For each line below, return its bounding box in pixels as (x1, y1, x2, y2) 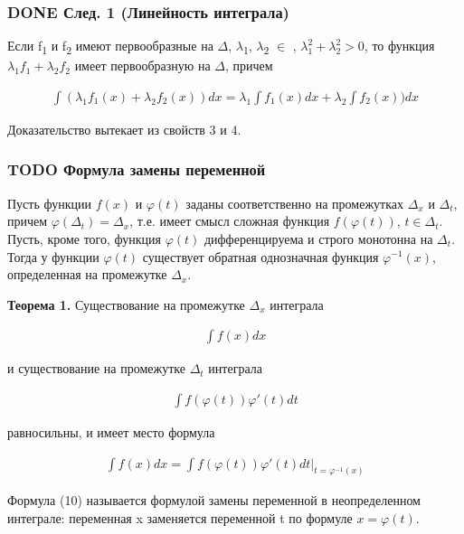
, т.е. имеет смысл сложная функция (129, 211, 330, 230)
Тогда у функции (7, 247, 99, 266)
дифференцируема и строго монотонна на (204, 229, 433, 248)
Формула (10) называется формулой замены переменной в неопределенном (7, 491, 421, 510)
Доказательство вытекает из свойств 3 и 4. (7, 119, 241, 138)
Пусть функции (7, 193, 91, 212)
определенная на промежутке (7, 265, 167, 284)
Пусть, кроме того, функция (7, 229, 161, 248)
